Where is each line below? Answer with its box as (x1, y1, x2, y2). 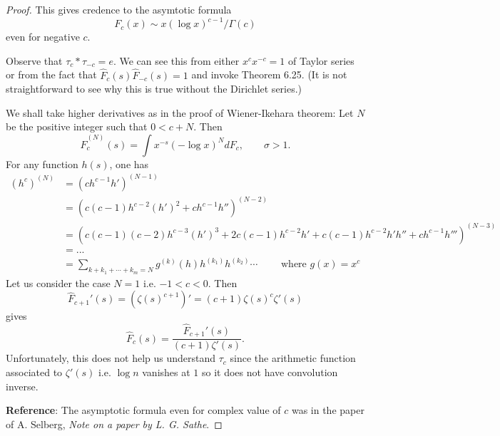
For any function (6, 156, 78, 171)
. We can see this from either (113, 53, 240, 68)
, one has (109, 156, 149, 171)
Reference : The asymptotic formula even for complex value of (6, 403, 281, 417)
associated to (6, 365, 63, 380)
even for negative (6, 29, 80, 44)
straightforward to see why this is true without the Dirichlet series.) (6, 81, 302, 96)
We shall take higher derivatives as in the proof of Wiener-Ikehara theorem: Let (6, 105, 354, 120)
